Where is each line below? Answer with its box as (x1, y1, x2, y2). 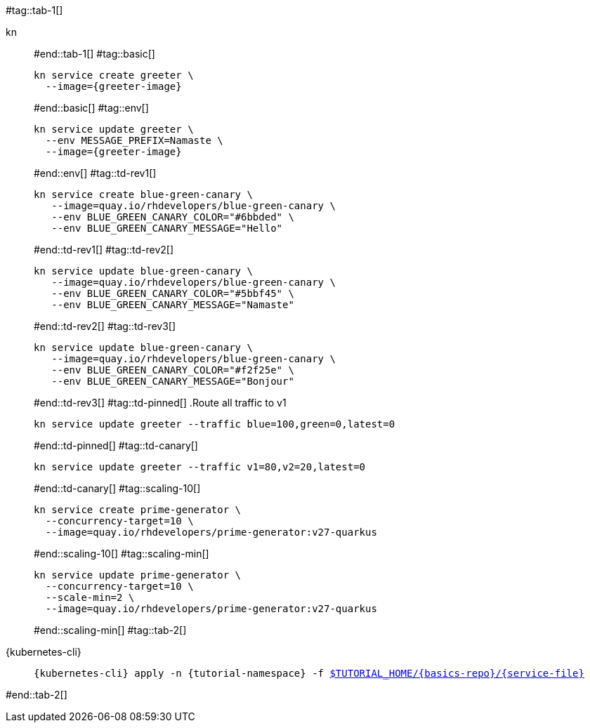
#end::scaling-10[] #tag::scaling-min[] (34, 548, 209, 560)
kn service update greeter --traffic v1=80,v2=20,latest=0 (34, 461, 366, 472)
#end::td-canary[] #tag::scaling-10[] (34, 482, 201, 494)
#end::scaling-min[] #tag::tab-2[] (34, 624, 187, 636)
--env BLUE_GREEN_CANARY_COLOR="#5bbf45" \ (51, 288, 294, 299)
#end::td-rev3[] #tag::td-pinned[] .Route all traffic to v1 (34, 397, 287, 409)
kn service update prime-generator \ (34, 569, 242, 581)
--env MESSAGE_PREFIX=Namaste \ (45, 135, 223, 146)
